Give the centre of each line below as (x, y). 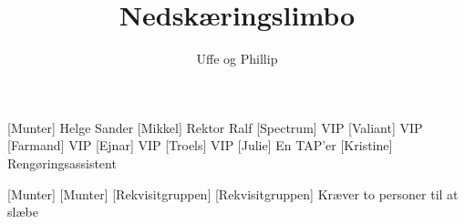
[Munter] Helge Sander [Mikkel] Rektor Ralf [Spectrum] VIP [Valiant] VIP (215, 127)
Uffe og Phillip (237, 59)
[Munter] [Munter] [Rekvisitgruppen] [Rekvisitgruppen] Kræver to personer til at (233, 193)
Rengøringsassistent (62, 163)
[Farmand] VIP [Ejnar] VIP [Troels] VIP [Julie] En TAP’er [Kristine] (200, 145)
